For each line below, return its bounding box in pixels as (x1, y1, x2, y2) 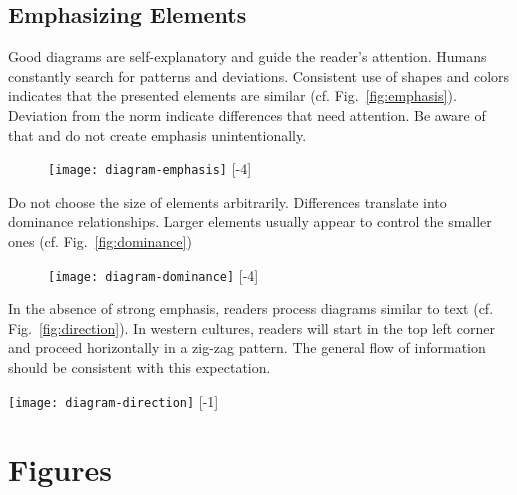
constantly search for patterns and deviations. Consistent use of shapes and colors (8, 65, 510, 86)
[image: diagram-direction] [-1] (8, 390, 219, 411)
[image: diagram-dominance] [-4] (48, 264, 259, 285)
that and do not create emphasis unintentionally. (8, 124, 307, 145)
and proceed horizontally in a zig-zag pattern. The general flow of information (8, 337, 486, 358)
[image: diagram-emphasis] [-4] (48, 158, 252, 179)
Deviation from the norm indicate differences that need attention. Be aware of (8, 104, 486, 125)
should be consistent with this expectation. (8, 357, 271, 378)
